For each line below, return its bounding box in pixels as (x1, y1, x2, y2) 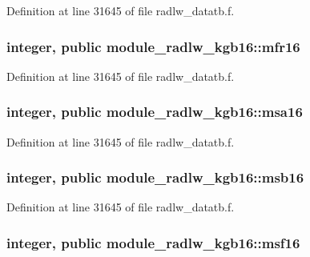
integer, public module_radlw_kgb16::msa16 (6, 102, 303, 122)
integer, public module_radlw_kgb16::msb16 (6, 167, 304, 187)
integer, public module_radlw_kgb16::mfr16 (6, 36, 300, 56)
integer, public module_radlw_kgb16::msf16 (6, 232, 300, 252)
